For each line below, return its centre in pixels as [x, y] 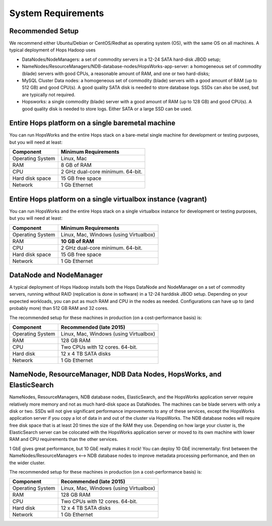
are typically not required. [49, 94]
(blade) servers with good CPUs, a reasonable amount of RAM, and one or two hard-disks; [116, 74]
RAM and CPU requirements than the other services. [64, 439]
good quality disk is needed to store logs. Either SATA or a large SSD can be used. [107, 109]
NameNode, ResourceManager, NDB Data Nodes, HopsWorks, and [115, 375]
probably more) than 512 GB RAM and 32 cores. [59, 308]
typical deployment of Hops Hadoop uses [52, 50]
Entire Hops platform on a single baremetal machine [92, 123]
